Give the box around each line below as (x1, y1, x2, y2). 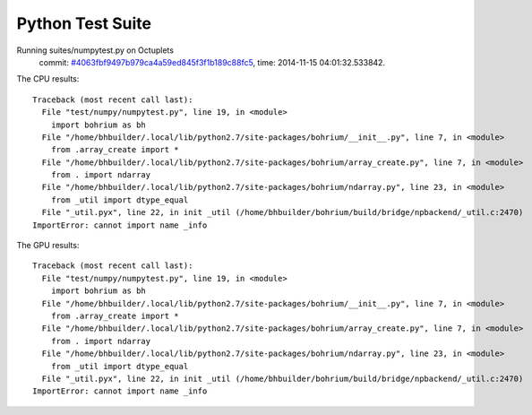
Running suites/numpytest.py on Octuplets (16, 45, 175, 56)
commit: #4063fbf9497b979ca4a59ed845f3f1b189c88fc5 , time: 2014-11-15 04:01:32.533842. (39, 56, 385, 67)
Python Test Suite (16, 13, 152, 33)
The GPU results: (16, 240, 80, 251)
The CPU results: (16, 73, 80, 84)
